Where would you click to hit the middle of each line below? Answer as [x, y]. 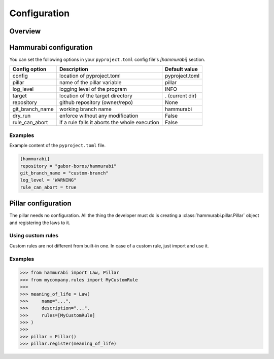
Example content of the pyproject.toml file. [58, 146]
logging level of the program [93, 89]
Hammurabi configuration [51, 47]
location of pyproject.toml [90, 76]
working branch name [85, 109]
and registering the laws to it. [40, 223]
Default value [181, 69]
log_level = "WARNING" [48, 180]
